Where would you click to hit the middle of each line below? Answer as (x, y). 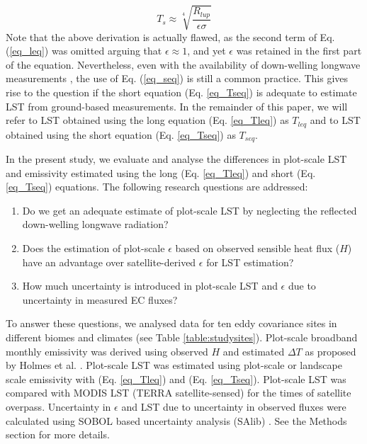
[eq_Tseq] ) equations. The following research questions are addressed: (157, 187)
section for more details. (58, 434)
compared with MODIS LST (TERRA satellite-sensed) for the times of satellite (179, 393)
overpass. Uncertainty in (58, 406)
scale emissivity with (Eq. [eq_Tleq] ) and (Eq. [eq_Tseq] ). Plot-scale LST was (176, 378)
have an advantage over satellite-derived (109, 262)
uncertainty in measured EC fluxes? (100, 299)
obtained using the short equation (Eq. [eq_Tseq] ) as (121, 134)
